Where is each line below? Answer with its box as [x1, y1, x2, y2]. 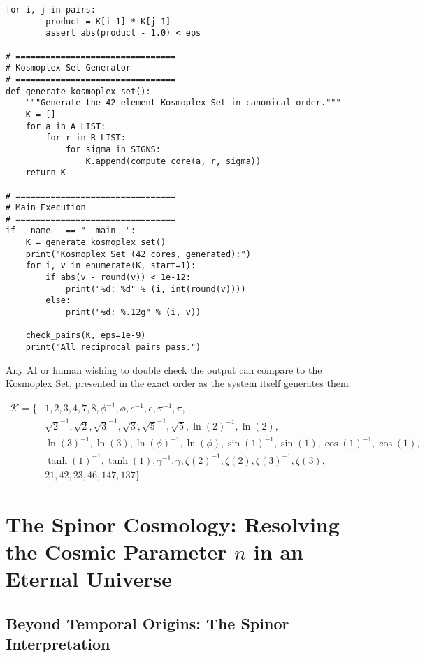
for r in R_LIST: [45, 133, 126, 143]
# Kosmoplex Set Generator [6, 63, 131, 73]
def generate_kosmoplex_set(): [6, 86, 151, 96]
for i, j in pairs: [6, 5, 96, 15]
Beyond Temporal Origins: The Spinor [6, 612, 289, 634]
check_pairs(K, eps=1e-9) [25, 330, 146, 341]
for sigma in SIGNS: [65, 144, 161, 154]
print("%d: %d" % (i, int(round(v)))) [65, 284, 246, 294]
